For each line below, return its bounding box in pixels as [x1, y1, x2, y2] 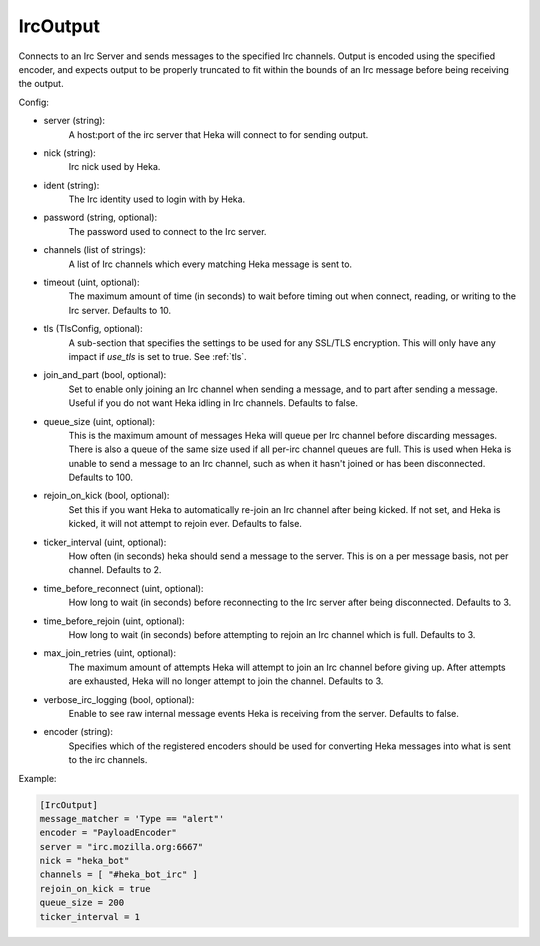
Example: [18, 772, 57, 784]
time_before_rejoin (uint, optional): [43, 615, 185, 627]
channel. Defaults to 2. [68, 564, 162, 576]
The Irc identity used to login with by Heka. [68, 193, 246, 205]
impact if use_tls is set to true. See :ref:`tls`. [68, 350, 247, 362]
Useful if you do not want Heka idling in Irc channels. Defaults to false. [68, 397, 359, 409]
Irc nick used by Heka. [68, 161, 161, 173]
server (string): [43, 115, 105, 127]
